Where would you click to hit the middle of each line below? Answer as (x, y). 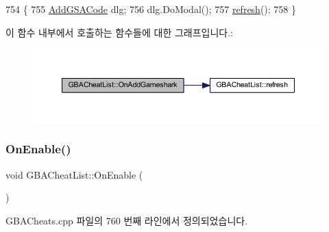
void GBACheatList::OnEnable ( (74, 174)
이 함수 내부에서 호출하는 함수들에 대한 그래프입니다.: (119, 32)
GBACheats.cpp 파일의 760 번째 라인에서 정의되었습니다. (127, 220)
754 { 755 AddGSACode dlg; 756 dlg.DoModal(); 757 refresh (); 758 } (151, 9)
